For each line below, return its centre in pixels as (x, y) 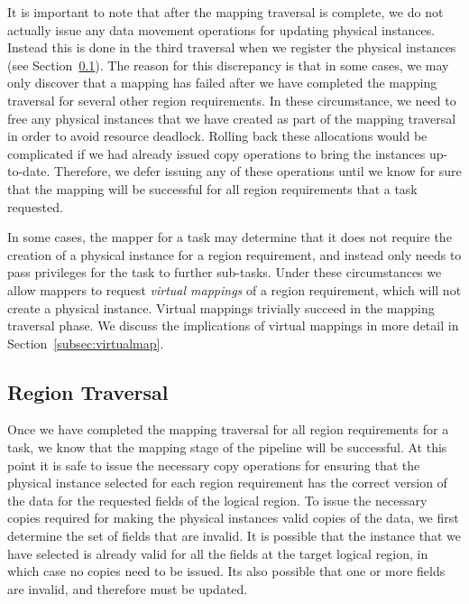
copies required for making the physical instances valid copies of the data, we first (233, 518)
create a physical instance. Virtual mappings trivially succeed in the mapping (221, 307)
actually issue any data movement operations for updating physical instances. (221, 29)
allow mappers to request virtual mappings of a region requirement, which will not (234, 289)
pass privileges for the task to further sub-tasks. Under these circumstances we (225, 272)
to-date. (29, 171)
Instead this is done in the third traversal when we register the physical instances (232, 47)
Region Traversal (88, 391)
